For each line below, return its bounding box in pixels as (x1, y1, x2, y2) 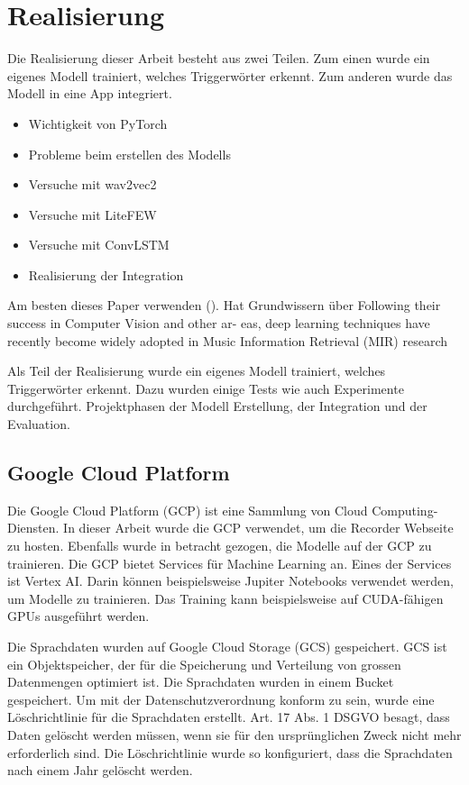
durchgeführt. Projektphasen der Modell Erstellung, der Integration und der (7, 397, 428, 415)
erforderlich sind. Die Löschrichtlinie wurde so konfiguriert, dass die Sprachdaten (7, 743, 453, 762)
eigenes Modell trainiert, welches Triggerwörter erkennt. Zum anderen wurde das (7, 66, 453, 85)
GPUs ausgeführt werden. (7, 607, 150, 625)
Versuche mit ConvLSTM (28, 235, 170, 254)
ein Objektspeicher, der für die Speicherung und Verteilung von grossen (7, 654, 401, 673)
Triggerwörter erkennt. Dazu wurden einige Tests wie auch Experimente (7, 379, 404, 397)
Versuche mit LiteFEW (28, 205, 157, 224)
